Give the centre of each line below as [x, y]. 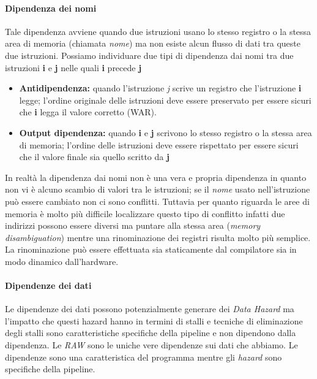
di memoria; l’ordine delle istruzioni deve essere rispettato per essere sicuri [159, 144]
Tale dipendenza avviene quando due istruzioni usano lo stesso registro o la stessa [158, 31]
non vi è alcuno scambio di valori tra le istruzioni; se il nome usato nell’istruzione [158, 189]
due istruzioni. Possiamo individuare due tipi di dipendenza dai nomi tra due [149, 55]
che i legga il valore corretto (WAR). [88, 112]
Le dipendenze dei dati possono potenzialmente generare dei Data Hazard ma [150, 309]
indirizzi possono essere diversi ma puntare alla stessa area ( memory [133, 225]
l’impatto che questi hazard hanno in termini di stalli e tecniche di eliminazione [154, 320]
